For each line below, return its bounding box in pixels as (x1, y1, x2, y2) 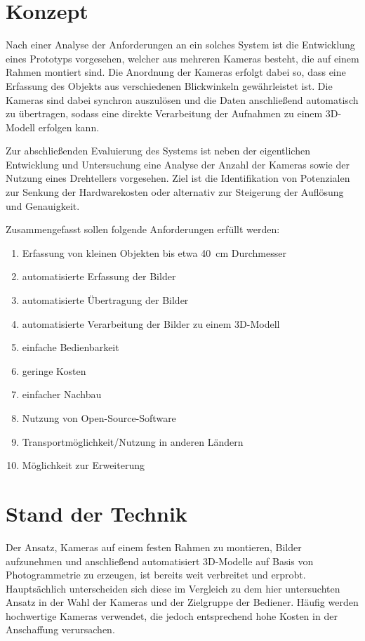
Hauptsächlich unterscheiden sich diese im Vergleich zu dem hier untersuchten (6, 581, 340, 595)
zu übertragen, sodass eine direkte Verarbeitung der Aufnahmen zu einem (6, 106, 323, 121)
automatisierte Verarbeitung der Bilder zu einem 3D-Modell (22, 316, 280, 331)
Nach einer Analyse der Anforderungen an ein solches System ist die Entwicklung (6, 37, 355, 52)
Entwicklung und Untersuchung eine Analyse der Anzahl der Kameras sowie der (6, 157, 350, 171)
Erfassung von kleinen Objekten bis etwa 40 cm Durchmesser (22, 245, 286, 260)
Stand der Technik (6, 498, 187, 527)
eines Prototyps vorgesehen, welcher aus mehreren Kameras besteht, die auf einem (6, 51, 359, 65)
